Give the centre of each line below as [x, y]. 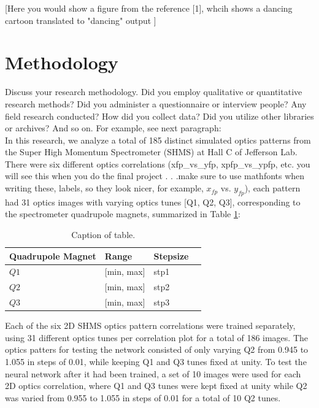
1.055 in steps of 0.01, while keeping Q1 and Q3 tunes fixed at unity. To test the [156, 362]
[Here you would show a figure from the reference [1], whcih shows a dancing [149, 8]
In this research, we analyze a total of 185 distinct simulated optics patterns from [158, 140]
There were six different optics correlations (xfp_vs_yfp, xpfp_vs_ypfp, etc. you [158, 164]
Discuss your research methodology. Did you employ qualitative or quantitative [154, 92]
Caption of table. [103, 235]
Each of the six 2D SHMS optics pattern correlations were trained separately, [150, 325]
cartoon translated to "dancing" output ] [81, 20]
